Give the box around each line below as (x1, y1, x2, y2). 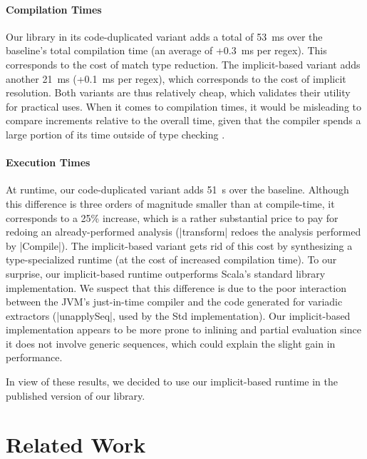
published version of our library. (6, 388, 145, 403)
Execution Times (6, 155, 91, 170)
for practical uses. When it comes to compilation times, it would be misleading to (6, 99, 361, 114)
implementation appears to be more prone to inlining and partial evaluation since (6, 322, 361, 337)
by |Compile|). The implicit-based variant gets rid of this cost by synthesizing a (6, 238, 353, 253)
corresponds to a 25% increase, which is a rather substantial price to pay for (6, 210, 338, 225)
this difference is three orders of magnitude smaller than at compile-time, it (6, 196, 335, 211)
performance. (6, 350, 63, 365)
